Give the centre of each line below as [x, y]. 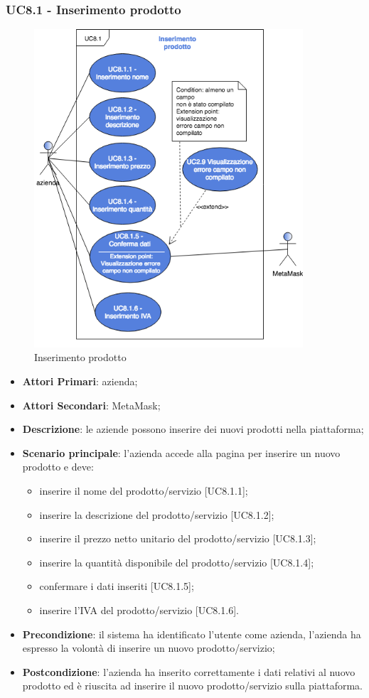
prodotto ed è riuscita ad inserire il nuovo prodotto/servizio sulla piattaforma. [192, 686]
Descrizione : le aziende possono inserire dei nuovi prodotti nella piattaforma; [193, 429]
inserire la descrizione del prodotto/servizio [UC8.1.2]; [157, 514]
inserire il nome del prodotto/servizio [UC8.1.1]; [144, 490]
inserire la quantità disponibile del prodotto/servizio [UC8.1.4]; [177, 562]
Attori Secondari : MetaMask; [91, 405]
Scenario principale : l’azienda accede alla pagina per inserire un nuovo [181, 452]
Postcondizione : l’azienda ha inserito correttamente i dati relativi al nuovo [189, 671]
